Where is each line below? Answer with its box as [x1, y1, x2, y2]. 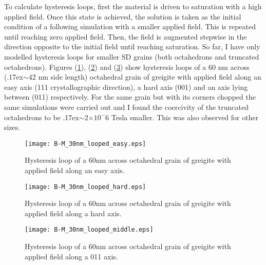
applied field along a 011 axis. [25, 251, 118, 261]
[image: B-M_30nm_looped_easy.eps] [25, 140, 146, 147]
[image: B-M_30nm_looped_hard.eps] [25, 183, 146, 191]
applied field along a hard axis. [25, 207, 122, 218]
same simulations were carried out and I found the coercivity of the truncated [4, 101, 249, 112]
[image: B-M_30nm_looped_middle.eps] [25, 226, 154, 234]
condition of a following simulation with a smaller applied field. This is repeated [4, 21, 256, 32]
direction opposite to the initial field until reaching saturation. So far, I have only [4, 41, 260, 52]
